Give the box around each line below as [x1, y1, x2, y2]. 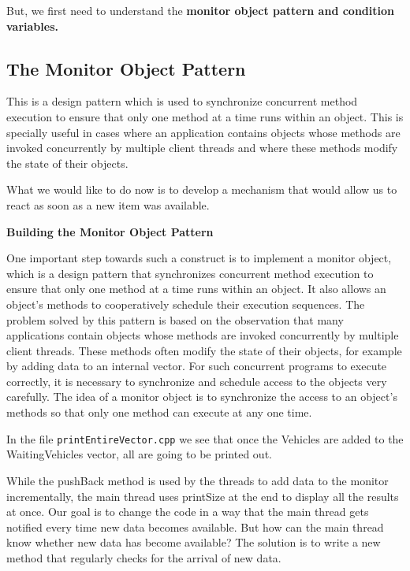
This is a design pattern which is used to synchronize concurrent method [6, 93, 358, 109]
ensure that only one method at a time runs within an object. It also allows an [6, 280, 386, 297]
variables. [6, 17, 58, 34]
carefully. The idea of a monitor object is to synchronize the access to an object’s [6, 388, 397, 405]
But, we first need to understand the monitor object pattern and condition [6, 2, 394, 18]
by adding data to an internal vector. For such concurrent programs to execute [6, 358, 387, 374]
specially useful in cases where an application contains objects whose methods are [6, 124, 401, 140]
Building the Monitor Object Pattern [6, 223, 214, 239]
